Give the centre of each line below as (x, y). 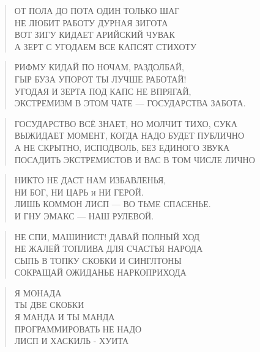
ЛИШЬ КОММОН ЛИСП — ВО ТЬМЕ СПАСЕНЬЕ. (113, 204)
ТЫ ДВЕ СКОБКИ (49, 305)
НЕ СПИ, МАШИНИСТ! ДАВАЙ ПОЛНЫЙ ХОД (107, 236)
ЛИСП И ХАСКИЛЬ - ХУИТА (72, 341)
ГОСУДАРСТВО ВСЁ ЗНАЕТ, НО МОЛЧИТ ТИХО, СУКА (126, 123)
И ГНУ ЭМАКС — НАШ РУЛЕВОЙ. (84, 215)
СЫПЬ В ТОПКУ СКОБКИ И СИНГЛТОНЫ (98, 260)
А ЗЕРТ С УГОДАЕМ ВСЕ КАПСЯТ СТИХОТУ (106, 46)
